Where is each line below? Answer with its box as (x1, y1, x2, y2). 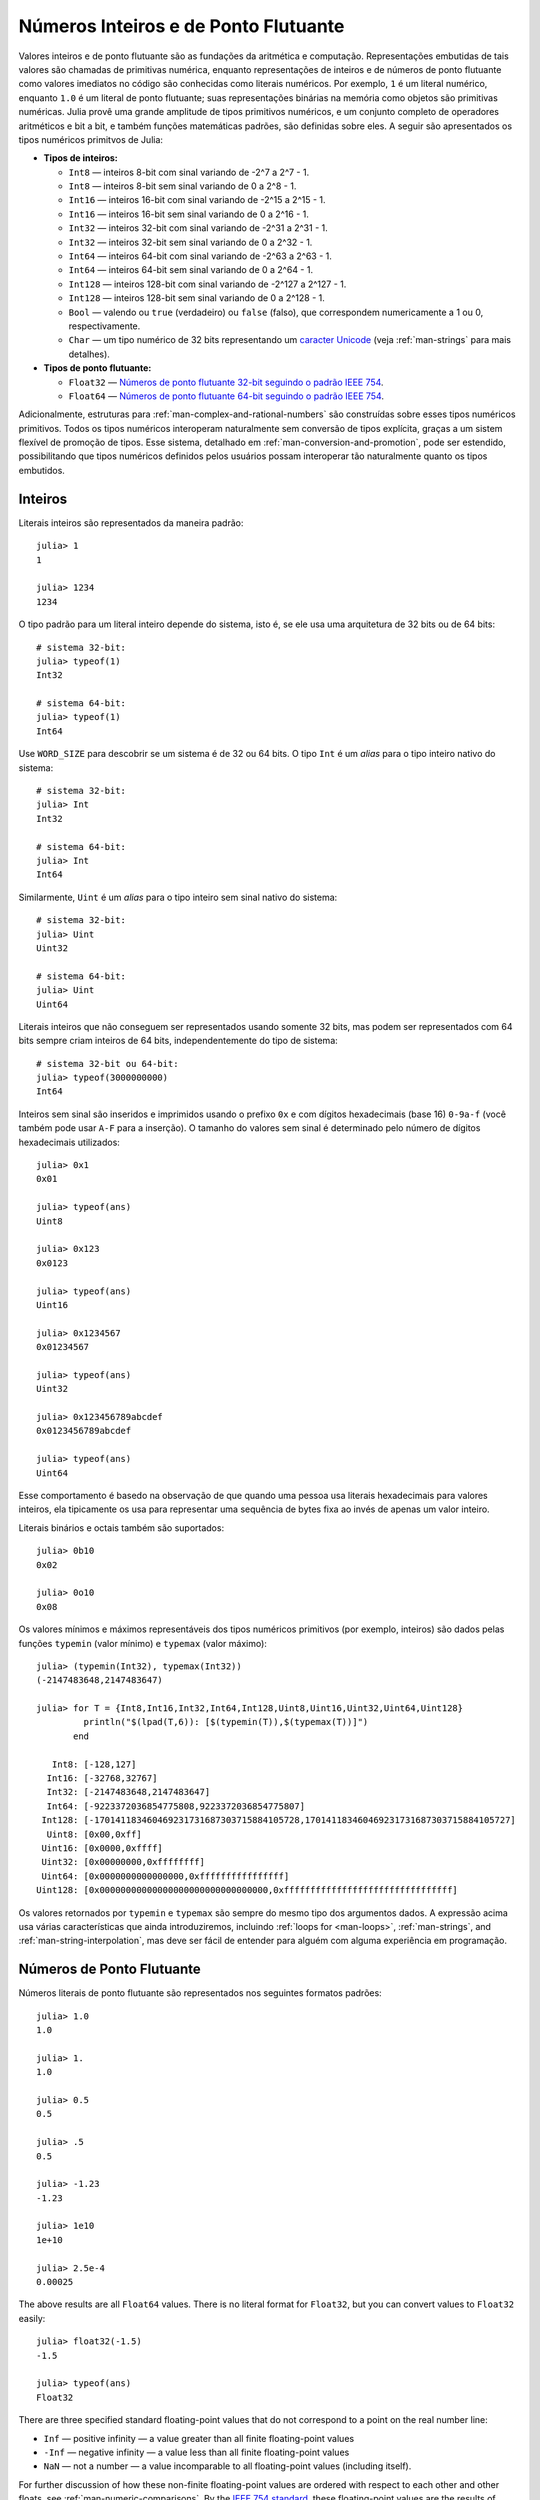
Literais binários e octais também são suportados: (18, 1521, 225, 1534)
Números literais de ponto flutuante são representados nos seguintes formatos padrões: (18, 1987, 382, 1999)
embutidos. (18, 464, 65, 476)
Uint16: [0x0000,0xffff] (41, 1842, 164, 1854)
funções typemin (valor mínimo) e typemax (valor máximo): (18, 1637, 267, 1649)
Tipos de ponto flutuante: (43, 362, 152, 374)
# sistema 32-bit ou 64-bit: (36, 1058, 179, 1069)
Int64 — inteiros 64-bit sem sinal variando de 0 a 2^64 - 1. (68, 264, 314, 276)
